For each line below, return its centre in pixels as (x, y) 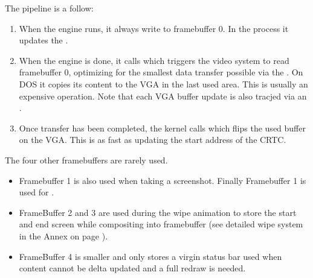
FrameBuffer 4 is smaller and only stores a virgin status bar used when (150, 256)
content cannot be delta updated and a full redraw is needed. (132, 268)
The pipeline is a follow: (49, 8)
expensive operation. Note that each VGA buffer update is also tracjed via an (163, 96)
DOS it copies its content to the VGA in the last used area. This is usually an (163, 84)
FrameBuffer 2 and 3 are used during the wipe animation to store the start (158, 212)
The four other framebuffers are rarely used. (86, 160)
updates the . (44, 40)
